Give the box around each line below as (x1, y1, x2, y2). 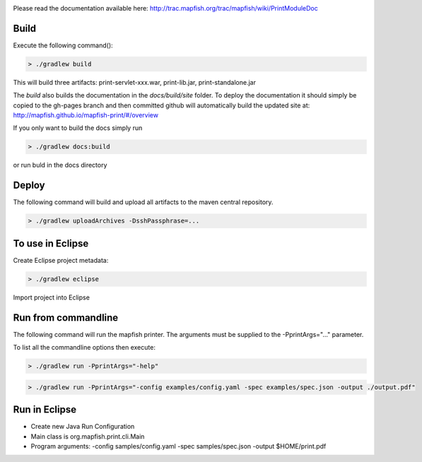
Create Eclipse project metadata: (13, 256, 109, 264)
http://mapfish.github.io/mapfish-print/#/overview (13, 111, 159, 119)
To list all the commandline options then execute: (13, 343, 156, 352)
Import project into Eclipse (13, 293, 90, 302)
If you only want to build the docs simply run (13, 124, 143, 132)
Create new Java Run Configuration (30, 422, 135, 431)
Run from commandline (13, 312, 119, 324)
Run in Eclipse (13, 403, 77, 416)
